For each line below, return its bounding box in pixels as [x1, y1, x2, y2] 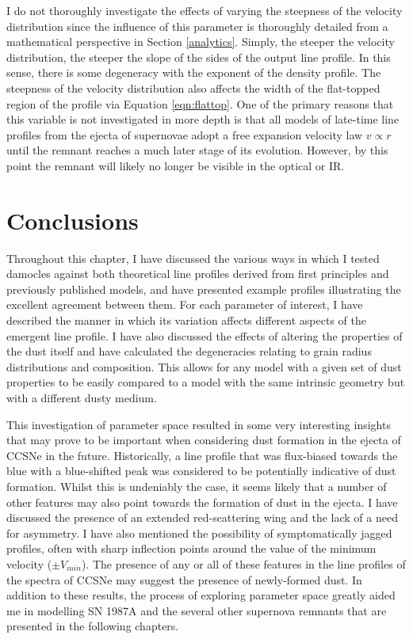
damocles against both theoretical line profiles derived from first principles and [6, 265, 389, 282]
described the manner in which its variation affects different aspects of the [6, 312, 366, 329]
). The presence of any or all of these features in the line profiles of [81, 555, 406, 572]
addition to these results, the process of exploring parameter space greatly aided [6, 587, 396, 603]
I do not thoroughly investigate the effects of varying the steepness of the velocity [6, 2, 403, 18]
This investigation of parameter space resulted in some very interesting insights [6, 416, 391, 432]
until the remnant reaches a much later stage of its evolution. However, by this [6, 142, 388, 158]
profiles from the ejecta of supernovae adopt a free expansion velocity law [6, 126, 363, 143]
